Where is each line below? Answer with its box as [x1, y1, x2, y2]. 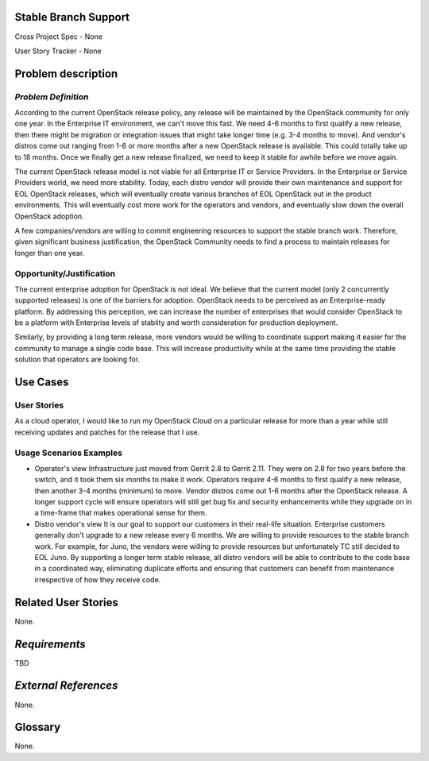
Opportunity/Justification [14, 268, 115, 279]
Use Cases [14, 376, 69, 389]
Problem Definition [14, 91, 89, 102]
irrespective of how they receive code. [34, 574, 161, 584]
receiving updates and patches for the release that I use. [14, 427, 200, 437]
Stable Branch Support [14, 10, 130, 24]
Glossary [14, 720, 61, 734]
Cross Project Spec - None [14, 32, 103, 41]
